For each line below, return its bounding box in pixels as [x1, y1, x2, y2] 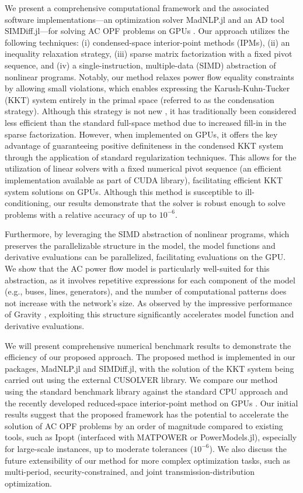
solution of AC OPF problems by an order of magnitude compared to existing [5, 419, 283, 432]
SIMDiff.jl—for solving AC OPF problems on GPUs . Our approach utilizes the [5, 25, 290, 37]
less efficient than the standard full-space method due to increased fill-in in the [5, 116, 287, 128]
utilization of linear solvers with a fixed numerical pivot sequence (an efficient [5, 162, 282, 174]
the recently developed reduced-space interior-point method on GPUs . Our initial [5, 396, 298, 409]
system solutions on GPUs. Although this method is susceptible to [5, 185, 242, 197]
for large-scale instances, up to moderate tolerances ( [5, 442, 194, 454]
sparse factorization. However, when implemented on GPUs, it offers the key [5, 128, 278, 140]
